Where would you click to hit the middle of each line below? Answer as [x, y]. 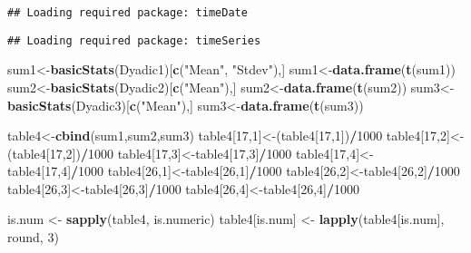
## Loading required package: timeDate [128, 13]
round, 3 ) [33, 237]
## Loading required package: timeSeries [134, 40]
